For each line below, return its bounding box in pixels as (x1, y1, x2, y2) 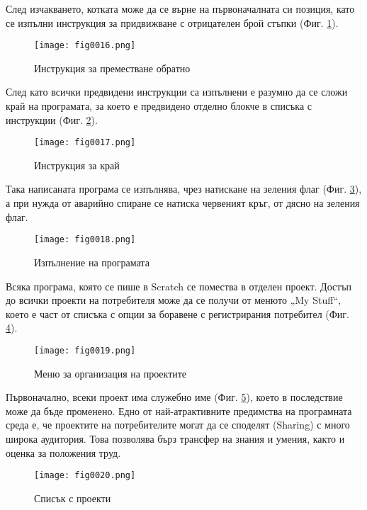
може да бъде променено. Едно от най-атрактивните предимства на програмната (6, 403, 352, 418)
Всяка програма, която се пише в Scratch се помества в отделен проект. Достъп (6, 278, 352, 293)
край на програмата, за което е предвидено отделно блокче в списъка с (6, 98, 312, 113)
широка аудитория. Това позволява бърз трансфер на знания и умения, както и (6, 431, 345, 446)
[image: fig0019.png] (34, 345, 136, 356)
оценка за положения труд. (6, 445, 121, 460)
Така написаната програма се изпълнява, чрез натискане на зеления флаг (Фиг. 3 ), (6, 181, 362, 196)
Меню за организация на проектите (34, 365, 187, 380)
